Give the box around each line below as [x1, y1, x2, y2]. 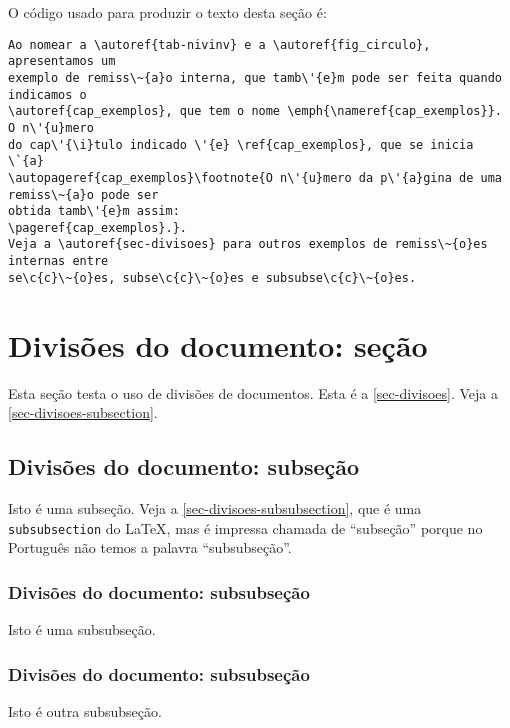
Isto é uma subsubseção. [8, 619, 156, 640]
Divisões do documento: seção [8, 324, 428, 365]
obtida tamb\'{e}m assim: [8, 204, 180, 219]
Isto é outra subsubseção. [8, 700, 162, 721]
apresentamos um [8, 54, 116, 69]
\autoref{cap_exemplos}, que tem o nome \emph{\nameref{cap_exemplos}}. [8, 104, 502, 119]
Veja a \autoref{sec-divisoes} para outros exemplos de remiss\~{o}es [8, 237, 488, 252]
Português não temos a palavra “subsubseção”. [8, 537, 292, 558]
